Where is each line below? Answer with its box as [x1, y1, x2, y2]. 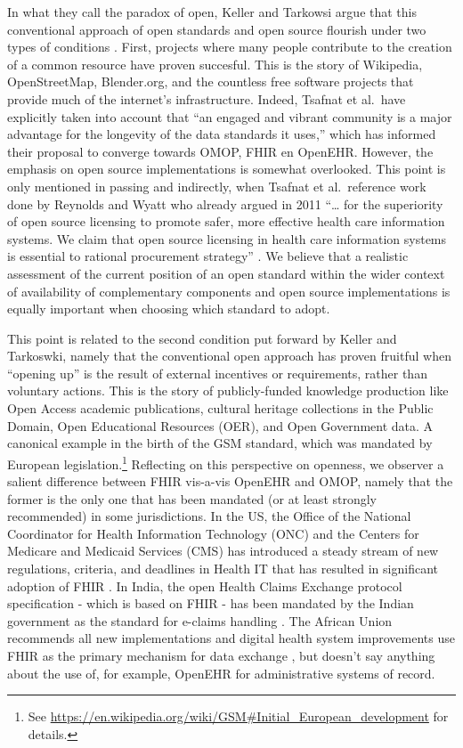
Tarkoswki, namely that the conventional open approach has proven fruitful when [7, 346, 451, 365]
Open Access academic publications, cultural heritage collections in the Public [7, 399, 434, 418]
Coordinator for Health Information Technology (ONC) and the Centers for [7, 524, 419, 542]
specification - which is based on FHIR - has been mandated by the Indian [7, 594, 414, 613]
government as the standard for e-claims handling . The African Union [7, 611, 393, 630]
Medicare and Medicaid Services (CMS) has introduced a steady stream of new [7, 541, 439, 560]
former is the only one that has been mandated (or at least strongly [7, 489, 378, 508]
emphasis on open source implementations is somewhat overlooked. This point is [7, 159, 446, 178]
